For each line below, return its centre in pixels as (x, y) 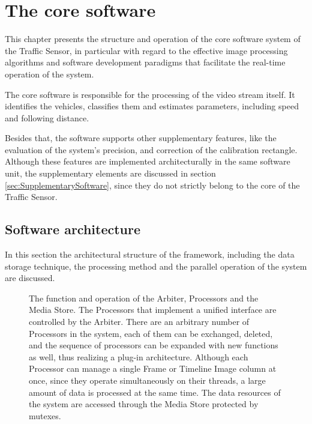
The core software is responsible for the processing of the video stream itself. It (150, 94)
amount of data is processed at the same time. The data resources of (155, 392)
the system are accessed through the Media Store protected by (144, 404)
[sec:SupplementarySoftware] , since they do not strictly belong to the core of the (152, 185)
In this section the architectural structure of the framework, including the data (150, 254)
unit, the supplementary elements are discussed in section (110, 173)
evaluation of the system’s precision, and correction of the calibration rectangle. (151, 149)
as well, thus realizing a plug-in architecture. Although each (139, 356)
